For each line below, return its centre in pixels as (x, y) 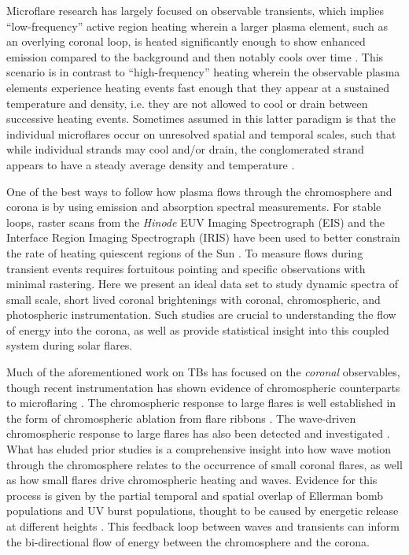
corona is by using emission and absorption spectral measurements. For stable (194, 207)
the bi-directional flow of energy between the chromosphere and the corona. (188, 541)
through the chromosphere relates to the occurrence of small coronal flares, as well (204, 464)
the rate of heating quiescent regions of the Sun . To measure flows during (185, 252)
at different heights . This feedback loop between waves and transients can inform (203, 526)
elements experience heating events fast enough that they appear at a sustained (198, 87)
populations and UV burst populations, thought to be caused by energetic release (203, 511)
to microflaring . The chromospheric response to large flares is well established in (201, 403)
